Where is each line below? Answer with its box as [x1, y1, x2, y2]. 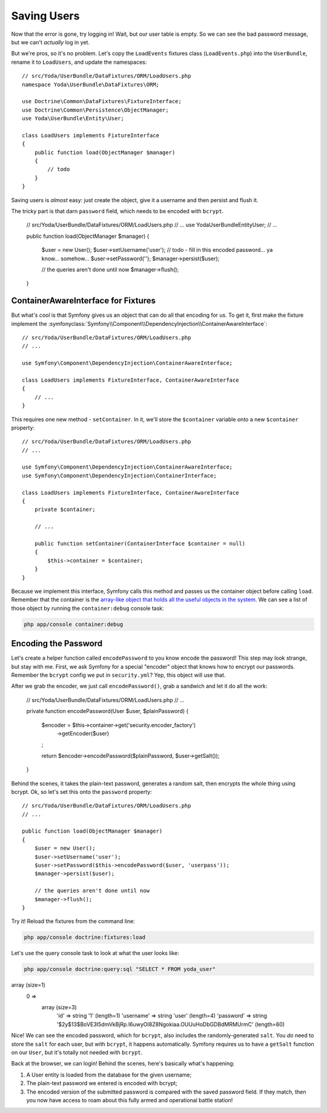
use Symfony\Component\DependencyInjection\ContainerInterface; [22, 472, 217, 479]
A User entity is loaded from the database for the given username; [26, 1071, 192, 1078]
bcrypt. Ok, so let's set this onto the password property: [11, 788, 153, 795]
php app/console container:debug [24, 621, 124, 628]
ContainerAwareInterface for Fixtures [11, 296, 156, 306]
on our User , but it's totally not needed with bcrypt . [11, 1049, 143, 1056]
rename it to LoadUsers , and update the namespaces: [11, 58, 147, 66]
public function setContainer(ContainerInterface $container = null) [34, 540, 246, 547]
